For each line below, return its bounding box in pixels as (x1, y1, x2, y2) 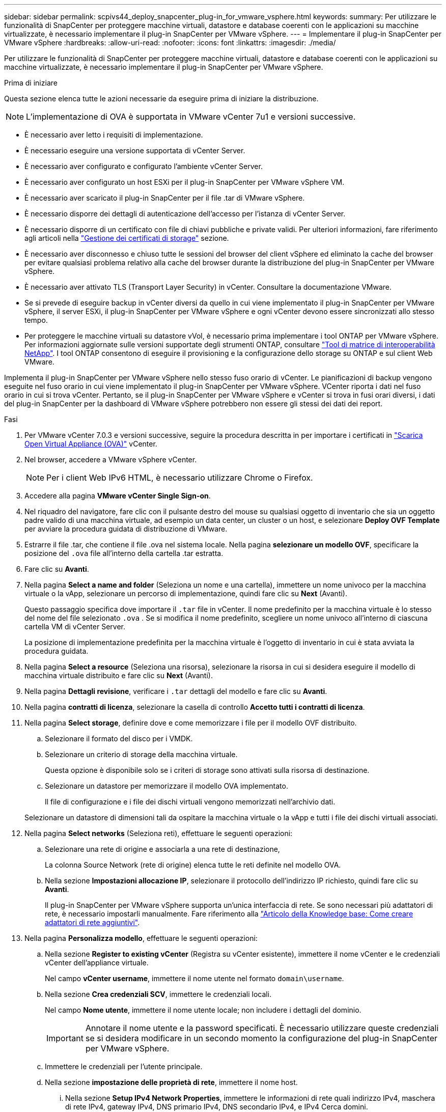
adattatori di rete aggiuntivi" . (45, 918, 140, 927)
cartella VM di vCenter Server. (24, 622, 125, 631)
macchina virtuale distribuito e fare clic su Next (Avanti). (24, 671, 213, 680)
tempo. (24, 316, 48, 324)
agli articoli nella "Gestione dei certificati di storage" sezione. (24, 234, 229, 242)
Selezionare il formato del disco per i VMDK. (45, 734, 193, 743)
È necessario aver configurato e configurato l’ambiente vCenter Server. (24, 162, 263, 171)
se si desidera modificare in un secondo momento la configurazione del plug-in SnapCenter (85, 1033, 437, 1043)
